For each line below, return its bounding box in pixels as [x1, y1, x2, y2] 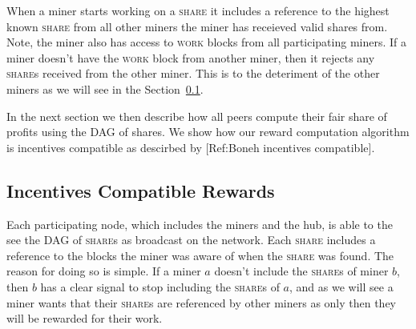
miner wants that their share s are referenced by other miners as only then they [6, 294, 397, 311]
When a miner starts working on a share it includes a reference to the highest [6, 2, 390, 18]
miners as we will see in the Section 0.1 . [6, 80, 204, 97]
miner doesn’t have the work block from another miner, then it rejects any [6, 49, 375, 66]
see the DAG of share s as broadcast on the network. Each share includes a [6, 231, 376, 248]
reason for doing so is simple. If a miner [6, 263, 201, 279]
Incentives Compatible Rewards [6, 178, 275, 203]
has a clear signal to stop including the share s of [40, 278, 280, 295]
